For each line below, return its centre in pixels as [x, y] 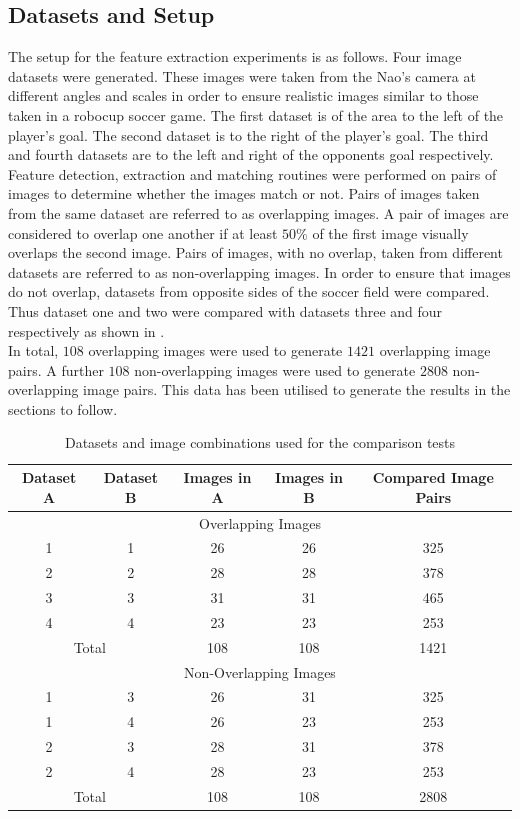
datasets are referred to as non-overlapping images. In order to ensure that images [259, 271]
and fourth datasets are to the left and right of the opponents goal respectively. [251, 154]
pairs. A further [56, 369]
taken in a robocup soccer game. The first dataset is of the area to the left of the [256, 114]
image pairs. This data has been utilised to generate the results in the [297, 389]
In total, [33, 350]
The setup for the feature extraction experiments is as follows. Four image [235, 56]
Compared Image [433, 477]
